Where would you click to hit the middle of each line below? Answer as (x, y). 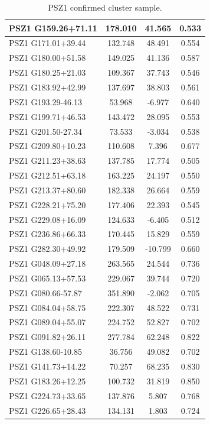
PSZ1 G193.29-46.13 (45, 101)
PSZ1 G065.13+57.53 (47, 278)
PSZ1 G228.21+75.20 (47, 204)
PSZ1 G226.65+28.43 (47, 410)
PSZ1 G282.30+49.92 (47, 249)
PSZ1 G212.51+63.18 (47, 175)
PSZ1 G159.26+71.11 (53, 27)
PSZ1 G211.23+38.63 (47, 161)
